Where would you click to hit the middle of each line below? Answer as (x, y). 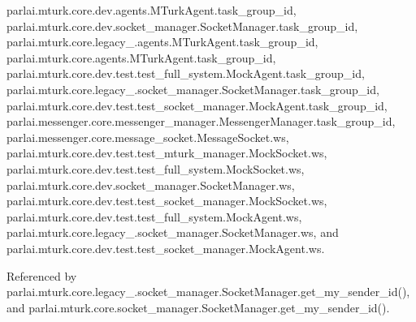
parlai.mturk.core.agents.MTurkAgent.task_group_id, (141, 57)
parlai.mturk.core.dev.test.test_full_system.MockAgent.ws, (154, 216)
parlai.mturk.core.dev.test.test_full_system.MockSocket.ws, (156, 168)
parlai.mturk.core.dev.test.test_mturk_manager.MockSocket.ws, (167, 153)
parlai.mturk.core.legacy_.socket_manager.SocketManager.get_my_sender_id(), (208, 292)
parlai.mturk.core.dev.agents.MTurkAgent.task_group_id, (152, 10)
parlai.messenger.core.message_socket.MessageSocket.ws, (148, 137)
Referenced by (42, 275)
